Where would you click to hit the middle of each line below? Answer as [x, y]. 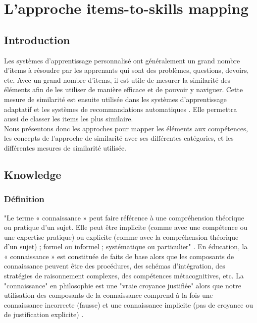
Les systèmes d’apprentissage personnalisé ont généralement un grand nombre [122, 60]
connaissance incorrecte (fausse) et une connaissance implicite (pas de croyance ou [129, 304]
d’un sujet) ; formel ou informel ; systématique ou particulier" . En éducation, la [126, 246]
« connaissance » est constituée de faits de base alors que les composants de [119, 256]
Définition [24, 199]
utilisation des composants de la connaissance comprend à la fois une [108, 295]
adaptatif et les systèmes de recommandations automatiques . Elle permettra [121, 109]
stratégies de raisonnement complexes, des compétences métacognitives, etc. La [124, 276]
